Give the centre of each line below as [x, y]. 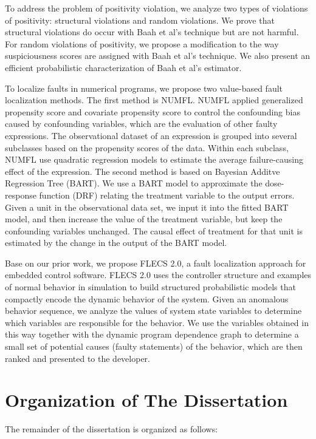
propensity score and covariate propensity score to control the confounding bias [153, 111]
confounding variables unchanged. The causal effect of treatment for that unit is [154, 230]
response [21, 195]
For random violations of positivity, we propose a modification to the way [142, 43]
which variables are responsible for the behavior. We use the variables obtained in [157, 322]
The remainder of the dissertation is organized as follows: [112, 429]
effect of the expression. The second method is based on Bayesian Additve [143, 171]
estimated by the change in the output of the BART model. [116, 243]
